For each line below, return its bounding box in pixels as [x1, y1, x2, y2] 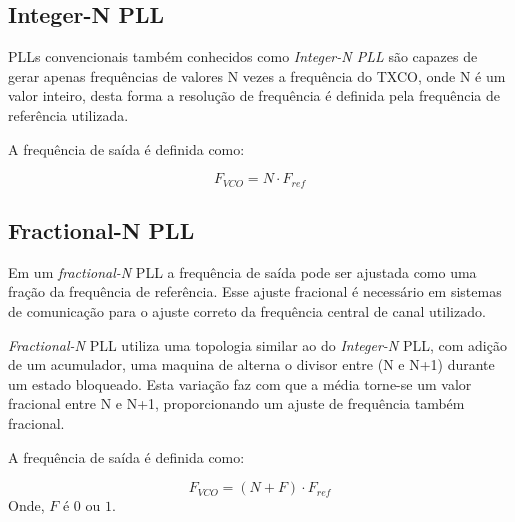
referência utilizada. [8, 104, 129, 125]
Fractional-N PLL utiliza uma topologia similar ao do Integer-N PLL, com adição [8, 334, 507, 355]
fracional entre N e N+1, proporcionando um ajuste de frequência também [8, 393, 465, 414]
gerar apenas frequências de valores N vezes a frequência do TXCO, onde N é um [8, 65, 506, 86]
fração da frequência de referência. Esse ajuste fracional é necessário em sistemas [8, 281, 502, 302]
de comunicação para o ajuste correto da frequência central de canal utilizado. [8, 301, 486, 322]
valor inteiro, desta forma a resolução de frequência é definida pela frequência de [8, 85, 500, 106]
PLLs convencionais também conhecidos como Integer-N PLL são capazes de [8, 46, 478, 67]
